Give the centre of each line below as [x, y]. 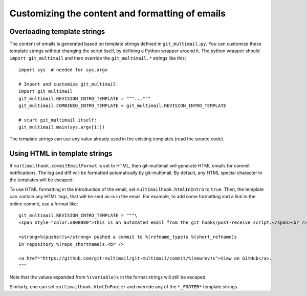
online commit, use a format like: [44, 204]
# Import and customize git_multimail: [69, 84]
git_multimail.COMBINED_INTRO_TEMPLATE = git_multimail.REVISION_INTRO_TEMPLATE [123, 106]
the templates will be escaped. [42, 180]
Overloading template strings [57, 31]
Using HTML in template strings [61, 153]
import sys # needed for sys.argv [63, 70]
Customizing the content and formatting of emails [118, 13]
